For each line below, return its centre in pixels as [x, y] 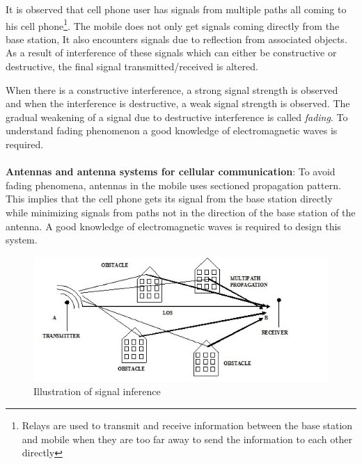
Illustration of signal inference [97, 391]
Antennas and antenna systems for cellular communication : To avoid [171, 171]
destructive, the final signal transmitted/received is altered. [132, 66]
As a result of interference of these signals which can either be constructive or [171, 53]
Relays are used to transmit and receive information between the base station [187, 425]
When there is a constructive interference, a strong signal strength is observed [172, 89]
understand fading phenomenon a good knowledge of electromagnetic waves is [172, 130]
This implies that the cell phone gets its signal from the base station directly [169, 199]
